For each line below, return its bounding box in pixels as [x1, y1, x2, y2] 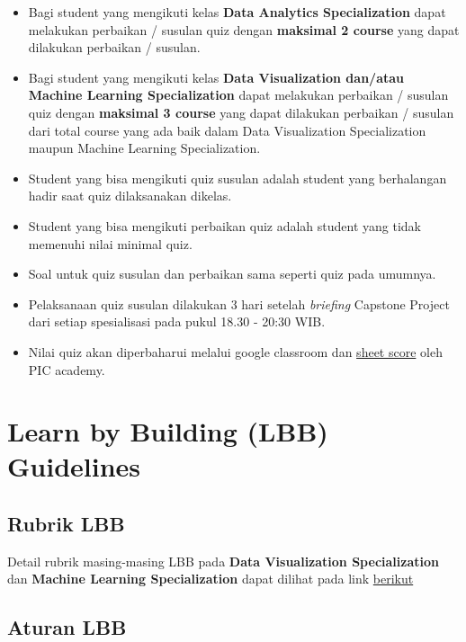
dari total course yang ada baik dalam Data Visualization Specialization [28, 120, 426, 139]
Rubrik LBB [7, 510, 125, 538]
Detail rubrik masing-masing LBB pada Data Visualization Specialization [7, 551, 439, 570]
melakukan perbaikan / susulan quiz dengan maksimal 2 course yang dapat [28, 20, 460, 39]
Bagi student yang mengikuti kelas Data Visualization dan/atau [28, 67, 404, 86]
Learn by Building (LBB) [7, 413, 328, 450]
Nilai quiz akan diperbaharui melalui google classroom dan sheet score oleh [28, 342, 443, 361]
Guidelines [7, 448, 141, 485]
